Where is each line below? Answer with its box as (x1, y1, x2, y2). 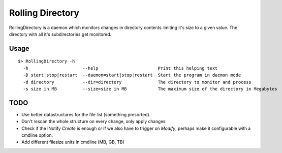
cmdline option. (21, 132, 53, 138)
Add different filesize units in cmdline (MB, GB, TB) (21, 139, 125, 145)
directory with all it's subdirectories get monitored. (9, 31, 112, 37)
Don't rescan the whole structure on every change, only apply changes (21, 119, 166, 124)
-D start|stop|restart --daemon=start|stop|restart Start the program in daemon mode (23, 72, 241, 78)
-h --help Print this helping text (23, 65, 218, 71)
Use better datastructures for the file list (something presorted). (21, 111, 151, 118)
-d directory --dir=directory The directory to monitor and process (23, 79, 251, 85)
